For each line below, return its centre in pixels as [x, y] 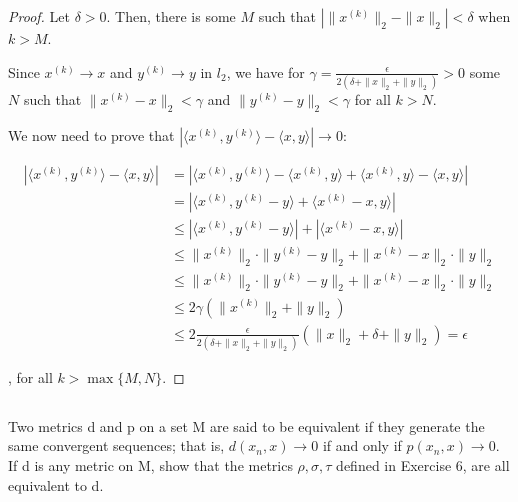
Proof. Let [39, 16]
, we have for [265, 71]
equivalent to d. [56, 484]
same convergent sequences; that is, [116, 445]
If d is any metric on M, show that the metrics [150, 465]
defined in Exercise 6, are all [423, 465]
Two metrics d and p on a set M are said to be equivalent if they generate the [246, 425]
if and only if [362, 445]
